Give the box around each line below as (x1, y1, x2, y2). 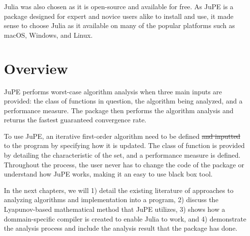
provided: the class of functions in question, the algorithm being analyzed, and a (4, 96, 243, 106)
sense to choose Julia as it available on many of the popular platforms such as (4, 20, 235, 30)
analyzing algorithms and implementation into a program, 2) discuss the (4, 194, 219, 205)
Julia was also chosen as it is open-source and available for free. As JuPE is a (4, 1, 234, 11)
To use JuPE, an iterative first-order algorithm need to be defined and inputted (4, 131, 240, 141)
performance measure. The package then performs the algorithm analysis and (4, 105, 234, 115)
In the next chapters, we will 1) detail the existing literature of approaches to (4, 185, 234, 195)
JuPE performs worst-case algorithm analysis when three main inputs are (4, 86, 222, 96)
